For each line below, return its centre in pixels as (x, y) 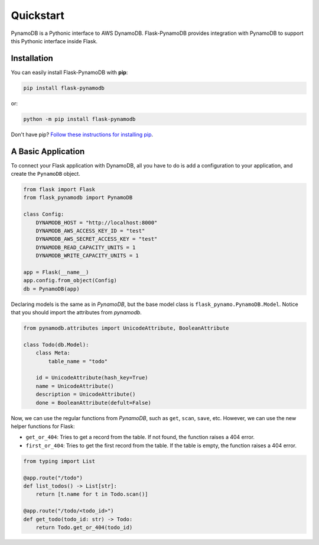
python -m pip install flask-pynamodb (79, 119)
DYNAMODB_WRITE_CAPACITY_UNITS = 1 (87, 256)
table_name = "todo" (78, 361)
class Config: (44, 214)
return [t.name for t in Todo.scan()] (92, 494)
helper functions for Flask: (43, 426)
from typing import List (59, 461)
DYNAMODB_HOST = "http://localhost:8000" (97, 222)
